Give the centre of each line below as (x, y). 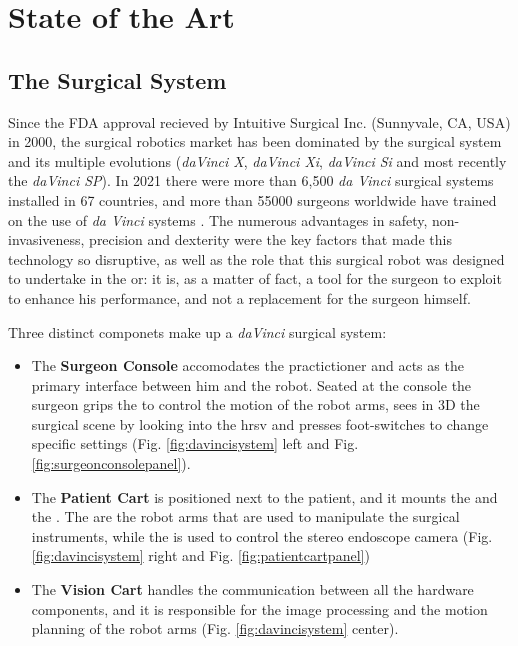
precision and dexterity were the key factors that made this (270, 239)
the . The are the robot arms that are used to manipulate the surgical (245, 516)
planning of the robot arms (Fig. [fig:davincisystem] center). (215, 628)
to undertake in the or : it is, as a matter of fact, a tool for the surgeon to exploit (255, 278)
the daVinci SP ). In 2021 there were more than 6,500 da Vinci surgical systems (251, 180)
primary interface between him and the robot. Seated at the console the (251, 384)
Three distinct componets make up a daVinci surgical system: (197, 331)
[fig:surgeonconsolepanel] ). (111, 463)
